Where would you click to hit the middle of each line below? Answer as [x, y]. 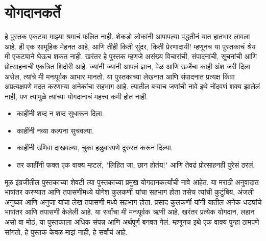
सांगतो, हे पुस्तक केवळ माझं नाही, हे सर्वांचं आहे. [66, 232]
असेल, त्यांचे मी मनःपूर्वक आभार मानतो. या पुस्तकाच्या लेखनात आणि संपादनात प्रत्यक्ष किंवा [120, 76]
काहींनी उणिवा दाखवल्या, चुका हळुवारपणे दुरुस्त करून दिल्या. [95, 148]
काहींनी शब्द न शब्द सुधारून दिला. [60, 113]
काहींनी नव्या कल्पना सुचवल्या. [55, 130]
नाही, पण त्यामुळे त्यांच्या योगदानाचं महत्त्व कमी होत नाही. [76, 96]
